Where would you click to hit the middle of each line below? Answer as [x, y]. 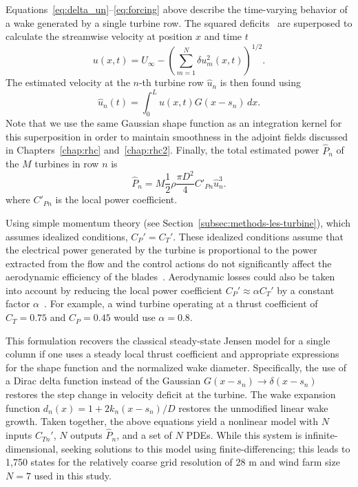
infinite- [321, 435]
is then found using [261, 82]
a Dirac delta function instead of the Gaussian [103, 381]
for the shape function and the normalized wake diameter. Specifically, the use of [176, 367]
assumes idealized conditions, [67, 236]
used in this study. [73, 475]
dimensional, [32, 448]
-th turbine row [171, 82]
